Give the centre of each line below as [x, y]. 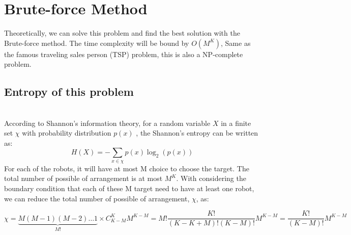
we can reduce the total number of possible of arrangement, [97, 198]
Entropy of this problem [69, 92]
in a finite [236, 123]
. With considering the [211, 178]
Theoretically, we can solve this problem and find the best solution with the [122, 33]
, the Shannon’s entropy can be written [197, 133]
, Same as [236, 43]
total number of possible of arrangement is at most [83, 178]
